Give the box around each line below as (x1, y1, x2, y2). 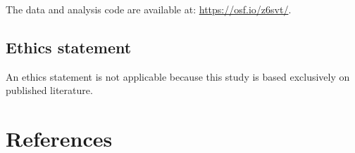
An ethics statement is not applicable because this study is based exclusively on (6, 69, 350, 84)
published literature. (6, 83, 93, 98)
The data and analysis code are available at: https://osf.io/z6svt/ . (6, 2, 292, 16)
